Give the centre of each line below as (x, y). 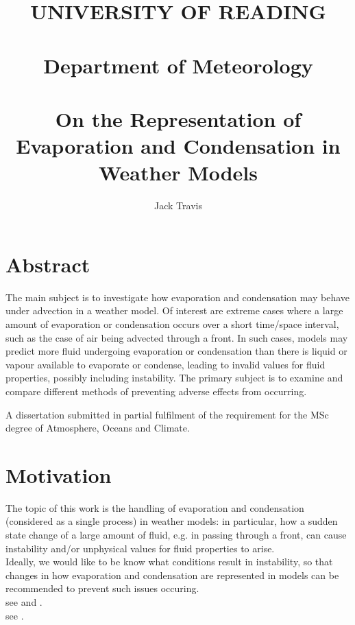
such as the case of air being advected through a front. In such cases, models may (177, 337)
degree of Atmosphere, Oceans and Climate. (98, 428)
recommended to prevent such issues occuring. (102, 588)
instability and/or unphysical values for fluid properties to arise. (140, 548)
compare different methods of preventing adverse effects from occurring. (156, 391)
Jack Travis (178, 205)
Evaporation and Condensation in (178, 146)
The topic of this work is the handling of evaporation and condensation (155, 507)
